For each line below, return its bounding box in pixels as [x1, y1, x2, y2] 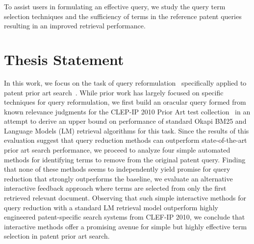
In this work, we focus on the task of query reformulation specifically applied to [4, 77, 247, 88]
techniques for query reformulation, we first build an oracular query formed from [4, 97, 246, 107]
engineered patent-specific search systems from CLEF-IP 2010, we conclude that [4, 212, 245, 222]
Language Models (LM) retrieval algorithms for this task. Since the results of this [4, 125, 249, 135]
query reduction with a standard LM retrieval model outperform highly [4, 202, 218, 212]
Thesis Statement [4, 49, 124, 69]
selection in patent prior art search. [4, 231, 110, 241]
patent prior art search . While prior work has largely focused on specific [4, 87, 224, 97]
